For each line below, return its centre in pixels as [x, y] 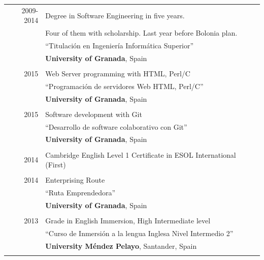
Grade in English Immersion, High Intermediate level [128, 220]
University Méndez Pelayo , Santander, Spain [121, 245]
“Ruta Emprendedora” [80, 193]
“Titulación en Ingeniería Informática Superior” [120, 46]
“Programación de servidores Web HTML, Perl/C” [124, 86]
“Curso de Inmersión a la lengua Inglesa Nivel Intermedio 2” [139, 233]
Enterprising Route [75, 180]
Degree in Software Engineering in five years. [115, 15]
